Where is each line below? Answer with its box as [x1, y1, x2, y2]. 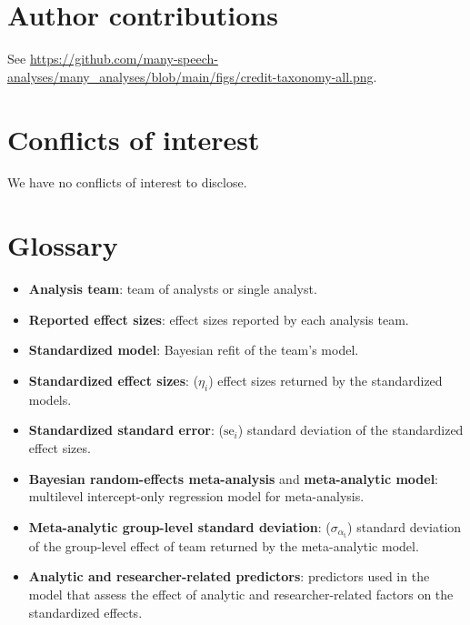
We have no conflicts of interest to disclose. [7, 173, 247, 192]
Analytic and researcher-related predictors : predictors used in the [28, 567, 430, 586]
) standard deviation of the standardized [237, 420, 464, 439]
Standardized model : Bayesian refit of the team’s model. [28, 340, 359, 359]
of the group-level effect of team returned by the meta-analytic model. [28, 536, 419, 555]
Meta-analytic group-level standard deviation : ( [28, 517, 331, 536]
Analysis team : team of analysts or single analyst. [28, 279, 317, 298]
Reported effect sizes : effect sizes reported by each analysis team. [28, 309, 409, 328]
